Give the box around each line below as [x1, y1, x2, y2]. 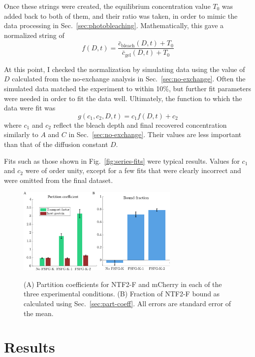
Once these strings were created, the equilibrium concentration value [4, 1, 211, 11]
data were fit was [4, 103, 56, 113]
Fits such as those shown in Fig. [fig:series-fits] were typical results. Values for [4, 155, 240, 166]
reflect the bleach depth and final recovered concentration [53, 119, 227, 130]
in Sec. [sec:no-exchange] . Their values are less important [68, 129, 242, 140]
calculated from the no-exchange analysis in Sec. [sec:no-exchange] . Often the [12, 73, 246, 84]
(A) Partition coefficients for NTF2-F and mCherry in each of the [24, 279, 222, 289]
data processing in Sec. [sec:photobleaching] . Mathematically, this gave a [4, 20, 224, 31]
